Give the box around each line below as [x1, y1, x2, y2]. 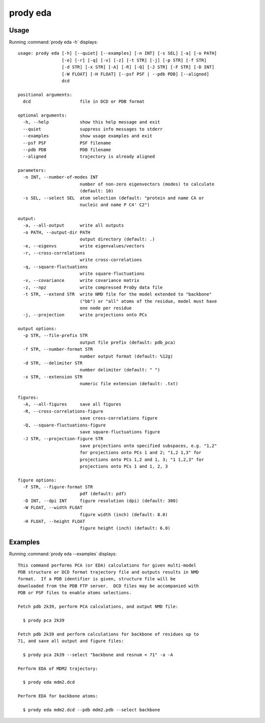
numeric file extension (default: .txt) [79, 381, 179, 387]
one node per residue [79, 305, 132, 311]
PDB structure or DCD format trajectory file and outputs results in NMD [18, 570, 199, 575]
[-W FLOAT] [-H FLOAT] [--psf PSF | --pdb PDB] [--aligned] [61, 71, 210, 77]
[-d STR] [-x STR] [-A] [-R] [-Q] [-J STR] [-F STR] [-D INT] [61, 64, 214, 70]
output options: [18, 326, 57, 331]
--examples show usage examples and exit [23, 133, 153, 139]
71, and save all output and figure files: [18, 638, 124, 644]
